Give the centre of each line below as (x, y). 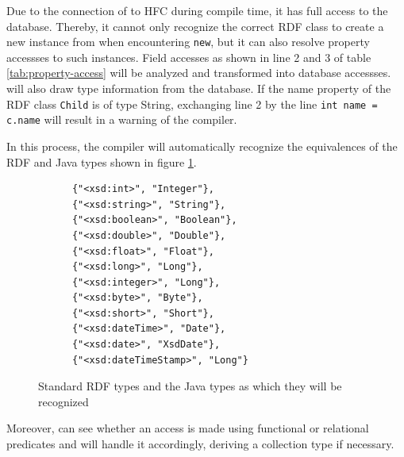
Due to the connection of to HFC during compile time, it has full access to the (197, 10)
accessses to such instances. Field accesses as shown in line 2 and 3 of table (189, 57)
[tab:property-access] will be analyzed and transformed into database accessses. (199, 73)
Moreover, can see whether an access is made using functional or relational (188, 428)
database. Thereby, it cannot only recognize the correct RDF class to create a (195, 26)
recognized (63, 401)
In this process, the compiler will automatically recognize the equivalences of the (202, 146)
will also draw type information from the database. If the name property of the (199, 88)
